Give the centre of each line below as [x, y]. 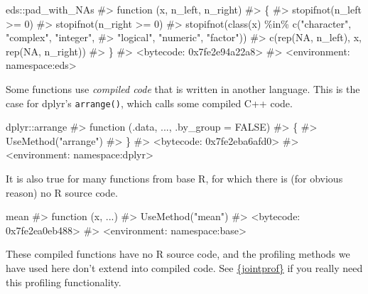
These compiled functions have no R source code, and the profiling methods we [178, 254]
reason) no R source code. [62, 192]
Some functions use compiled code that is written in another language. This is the [183, 88]
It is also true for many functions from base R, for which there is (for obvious [174, 178]
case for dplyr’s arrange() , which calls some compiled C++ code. [149, 103]
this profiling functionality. [64, 282]
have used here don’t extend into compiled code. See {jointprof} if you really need [184, 267]
